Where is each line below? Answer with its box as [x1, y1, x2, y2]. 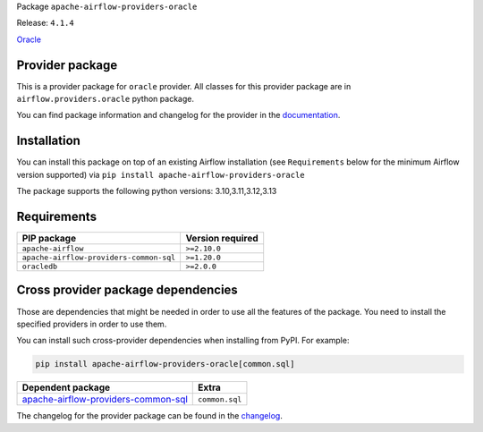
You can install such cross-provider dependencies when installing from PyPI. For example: [16, 335, 350, 346]
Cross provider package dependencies [16, 283, 239, 298]
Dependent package [21, 381, 111, 394]
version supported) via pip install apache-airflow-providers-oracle [16, 169, 305, 180]
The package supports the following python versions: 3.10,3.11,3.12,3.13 [16, 186, 277, 197]
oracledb [21, 262, 58, 272]
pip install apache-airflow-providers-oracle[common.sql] [35, 359, 295, 369]
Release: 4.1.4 [16, 18, 75, 29]
